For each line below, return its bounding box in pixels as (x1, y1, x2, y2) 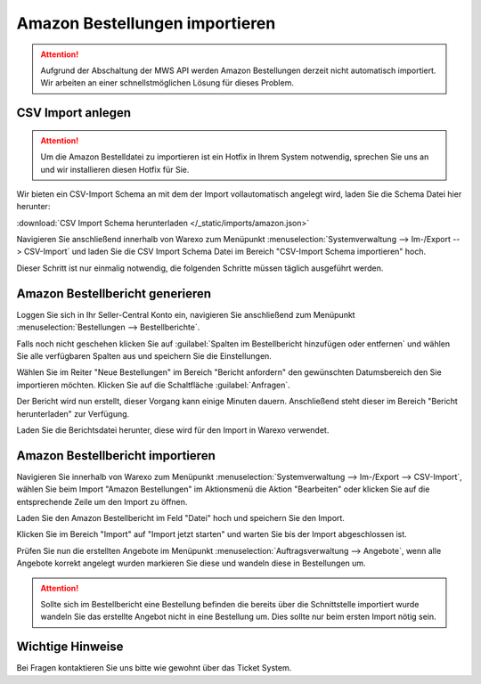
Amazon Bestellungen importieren (16, 13, 276, 33)
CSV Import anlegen (16, 105, 132, 120)
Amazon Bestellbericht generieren (16, 286, 212, 301)
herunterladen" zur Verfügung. (16, 408, 130, 419)
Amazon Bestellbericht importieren (16, 448, 216, 463)
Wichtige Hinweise (16, 639, 124, 655)
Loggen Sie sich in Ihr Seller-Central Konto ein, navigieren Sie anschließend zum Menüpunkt (16, 309, 355, 320)
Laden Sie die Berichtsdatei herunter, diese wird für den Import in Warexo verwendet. (16, 424, 330, 436)
